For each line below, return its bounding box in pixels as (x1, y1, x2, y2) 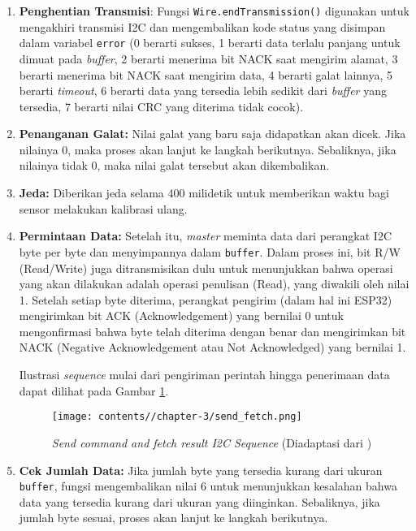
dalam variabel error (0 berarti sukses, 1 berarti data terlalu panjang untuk (19, 34, 401, 51)
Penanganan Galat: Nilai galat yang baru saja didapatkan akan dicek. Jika (19, 125, 406, 142)
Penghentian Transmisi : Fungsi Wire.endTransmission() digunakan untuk (19, 2, 409, 19)
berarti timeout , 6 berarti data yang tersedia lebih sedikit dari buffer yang (19, 82, 387, 99)
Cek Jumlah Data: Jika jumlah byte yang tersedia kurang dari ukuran (19, 461, 383, 478)
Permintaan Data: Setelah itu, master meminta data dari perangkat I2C (19, 227, 392, 244)
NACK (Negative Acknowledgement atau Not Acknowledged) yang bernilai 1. (19, 339, 406, 356)
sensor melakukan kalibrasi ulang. (19, 200, 188, 217)
